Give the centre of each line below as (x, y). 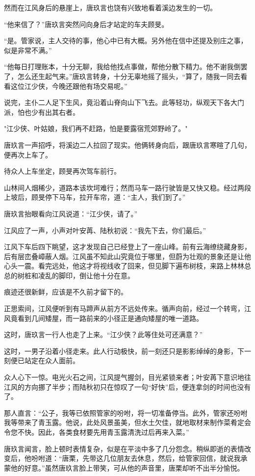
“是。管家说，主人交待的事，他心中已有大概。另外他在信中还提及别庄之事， (126, 40)
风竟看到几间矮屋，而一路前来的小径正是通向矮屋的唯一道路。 (103, 318)
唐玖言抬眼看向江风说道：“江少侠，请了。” (71, 213)
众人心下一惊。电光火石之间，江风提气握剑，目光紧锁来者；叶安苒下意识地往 (127, 377)
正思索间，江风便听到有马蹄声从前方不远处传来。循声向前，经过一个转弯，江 (127, 308)
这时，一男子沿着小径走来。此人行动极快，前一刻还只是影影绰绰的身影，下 (124, 351)
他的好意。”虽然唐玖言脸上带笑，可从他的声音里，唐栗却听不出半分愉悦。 (127, 467)
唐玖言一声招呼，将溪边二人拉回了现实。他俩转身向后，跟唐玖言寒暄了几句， (127, 145)
